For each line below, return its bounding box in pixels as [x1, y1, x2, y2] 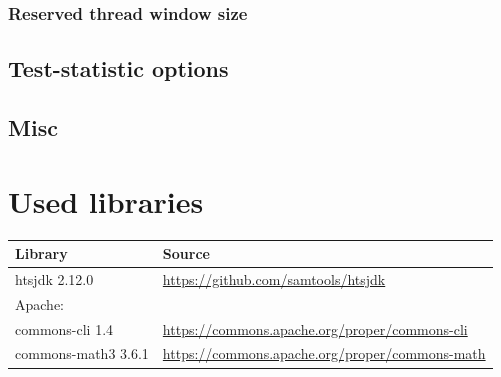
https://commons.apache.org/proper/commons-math [162, 343, 486, 364]
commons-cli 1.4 [15, 318, 114, 339]
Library [15, 243, 68, 264]
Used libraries [8, 180, 204, 221]
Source [162, 243, 210, 264]
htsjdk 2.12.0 [15, 268, 94, 289]
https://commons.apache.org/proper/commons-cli [162, 318, 468, 339]
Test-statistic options [8, 53, 229, 84]
